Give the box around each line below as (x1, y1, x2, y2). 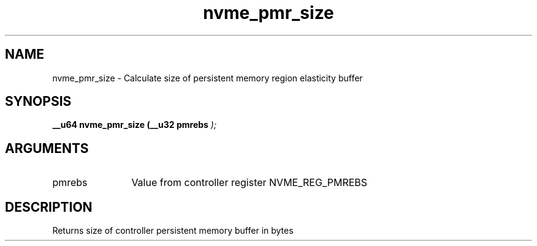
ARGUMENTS (5, 140, 89, 156)
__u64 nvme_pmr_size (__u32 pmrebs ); (52, 119, 217, 130)
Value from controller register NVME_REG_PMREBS (131, 176, 368, 189)
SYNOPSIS (5, 94, 72, 110)
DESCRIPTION (5, 199, 93, 215)
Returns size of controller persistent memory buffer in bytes (52, 225, 294, 236)
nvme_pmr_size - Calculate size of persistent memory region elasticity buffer (52, 72, 363, 83)
